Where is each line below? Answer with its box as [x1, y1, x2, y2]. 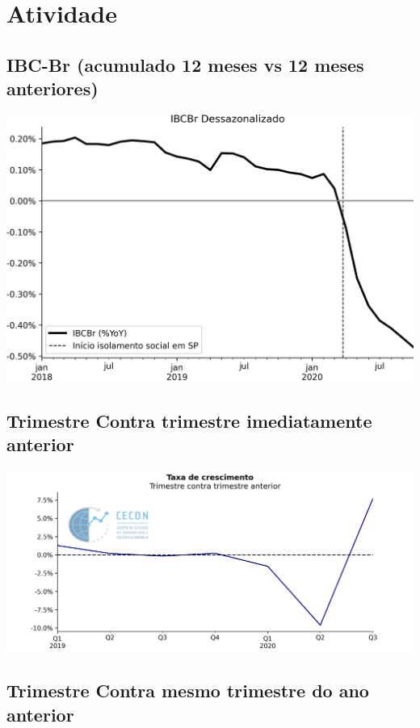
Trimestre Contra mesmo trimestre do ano [6, 678, 369, 703]
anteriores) [6, 76, 99, 101]
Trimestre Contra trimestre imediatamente [6, 408, 372, 433]
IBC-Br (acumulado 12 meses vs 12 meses [6, 52, 364, 77]
